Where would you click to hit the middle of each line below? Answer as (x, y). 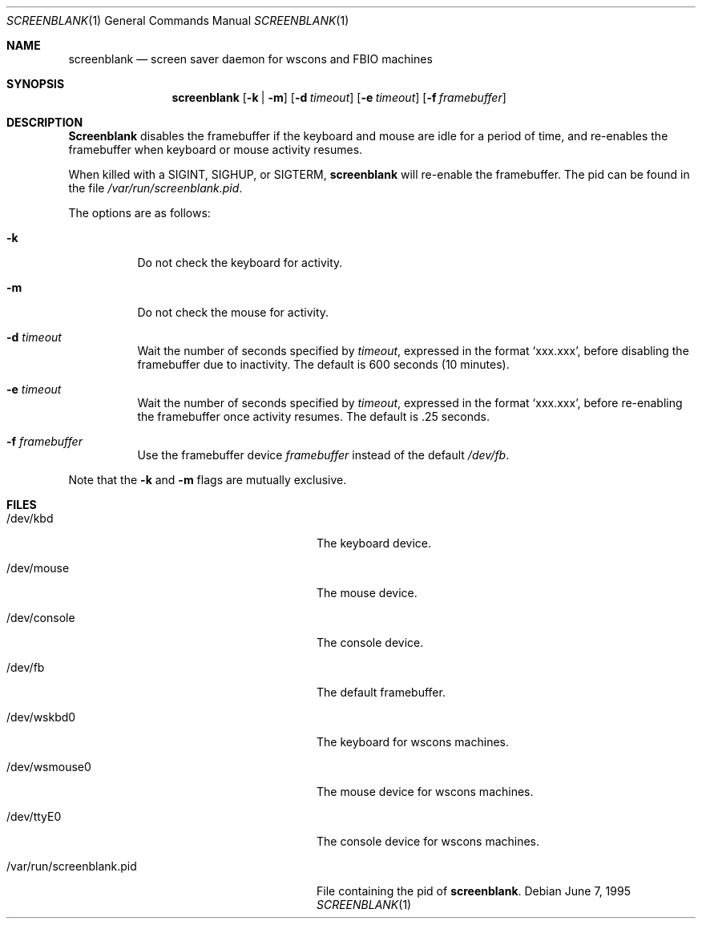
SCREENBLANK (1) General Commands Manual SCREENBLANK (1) (178, 20)
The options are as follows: (139, 213)
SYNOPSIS (36, 84)
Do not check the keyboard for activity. (240, 263)
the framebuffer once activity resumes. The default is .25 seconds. (313, 416)
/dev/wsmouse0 (49, 767)
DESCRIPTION (45, 122)
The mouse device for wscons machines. (425, 792)
